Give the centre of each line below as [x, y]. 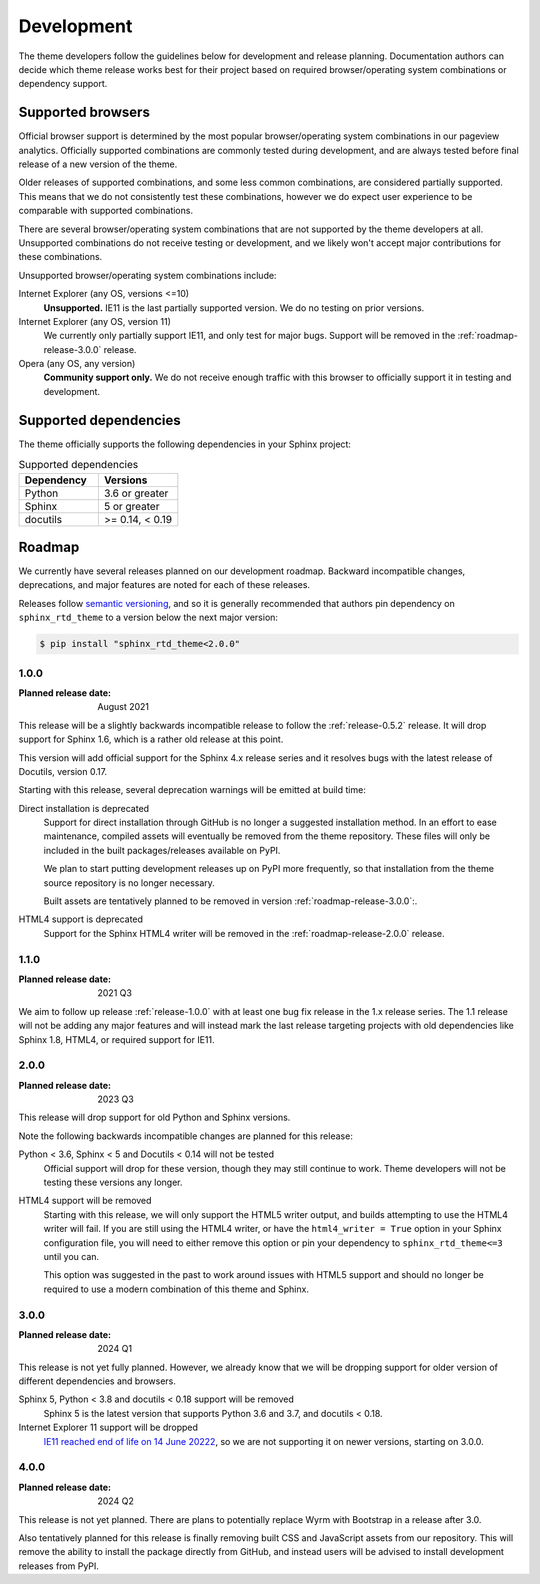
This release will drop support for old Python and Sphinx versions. [154, 1117]
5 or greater [131, 506]
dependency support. [63, 84]
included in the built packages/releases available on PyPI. [162, 850]
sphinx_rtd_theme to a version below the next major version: [148, 617]
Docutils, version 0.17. [63, 771]
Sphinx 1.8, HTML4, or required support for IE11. [116, 1039]
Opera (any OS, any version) [77, 364]
